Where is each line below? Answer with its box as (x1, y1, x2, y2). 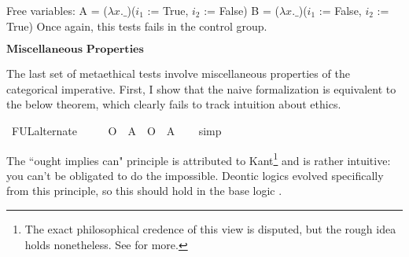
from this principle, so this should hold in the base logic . (6, 182, 282, 199)
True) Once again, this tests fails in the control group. (6, 17, 267, 34)
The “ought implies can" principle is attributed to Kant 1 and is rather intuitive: (6, 149, 391, 168)
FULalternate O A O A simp (11, 122, 222, 138)
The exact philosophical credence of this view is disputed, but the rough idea (24, 221, 396, 237)
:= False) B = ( (204, 2, 279, 18)
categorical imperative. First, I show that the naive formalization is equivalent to (6, 80, 396, 97)
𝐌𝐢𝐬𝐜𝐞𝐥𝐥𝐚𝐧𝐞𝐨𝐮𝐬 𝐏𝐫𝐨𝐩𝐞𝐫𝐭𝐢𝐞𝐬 (6, 44, 144, 56)
